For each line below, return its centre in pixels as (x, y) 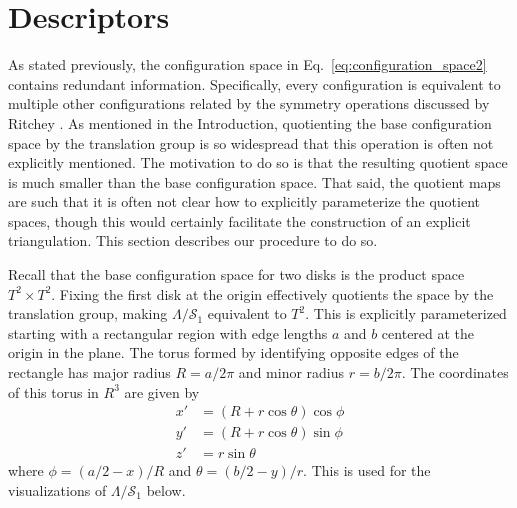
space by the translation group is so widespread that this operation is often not (251, 142)
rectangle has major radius (89, 372)
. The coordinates (455, 372)
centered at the (428, 332)
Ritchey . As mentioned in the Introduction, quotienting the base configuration (250, 122)
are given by (162, 391)
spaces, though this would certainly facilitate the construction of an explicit (239, 220)
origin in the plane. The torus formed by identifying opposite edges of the (233, 352)
